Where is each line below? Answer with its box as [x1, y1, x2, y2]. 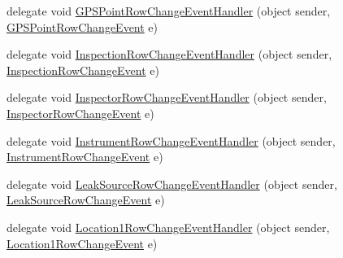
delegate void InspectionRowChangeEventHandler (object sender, [7, 46, 332, 63]
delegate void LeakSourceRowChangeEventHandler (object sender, [7, 175, 337, 192]
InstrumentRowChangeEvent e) [7, 148, 163, 165]
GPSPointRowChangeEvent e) [7, 18, 158, 35]
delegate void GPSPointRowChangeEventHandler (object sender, [7, 2, 331, 19]
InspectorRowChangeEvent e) [7, 104, 154, 121]
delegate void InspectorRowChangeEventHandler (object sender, [7, 89, 327, 106]
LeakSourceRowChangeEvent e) [7, 191, 165, 208]
